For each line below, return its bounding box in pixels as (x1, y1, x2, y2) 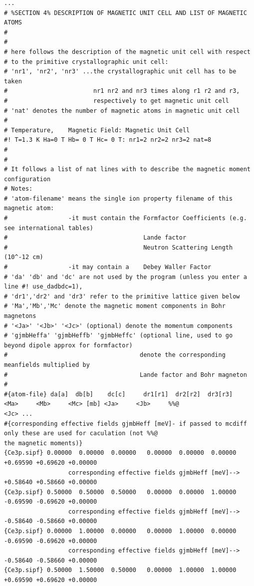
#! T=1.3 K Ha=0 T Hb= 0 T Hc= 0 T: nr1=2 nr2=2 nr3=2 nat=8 (4, 136, 212, 144)
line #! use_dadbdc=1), (4, 283, 83, 291)
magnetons (4, 312, 36, 319)
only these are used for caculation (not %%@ (4, 430, 158, 437)
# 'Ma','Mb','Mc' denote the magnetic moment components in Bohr (4, 302, 226, 310)
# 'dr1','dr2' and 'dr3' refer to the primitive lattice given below (4, 293, 240, 300)
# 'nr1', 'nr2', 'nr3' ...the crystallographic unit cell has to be (4, 68, 237, 75)
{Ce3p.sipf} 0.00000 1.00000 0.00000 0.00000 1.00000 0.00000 (4, 528, 237, 535)
